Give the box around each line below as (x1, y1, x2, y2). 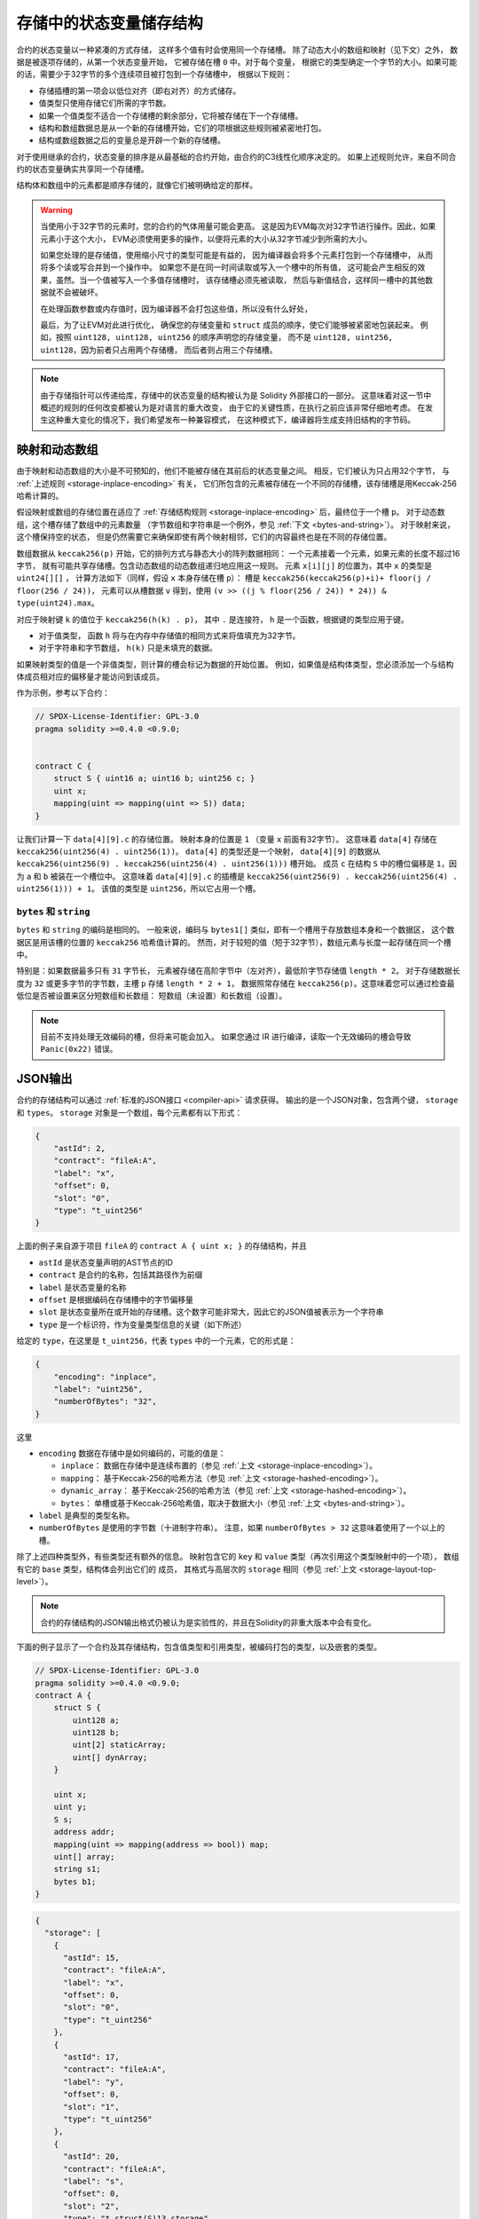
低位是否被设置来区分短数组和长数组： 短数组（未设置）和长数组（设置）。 (16, 991, 287, 1001)
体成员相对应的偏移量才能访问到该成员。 (16, 671, 164, 683)
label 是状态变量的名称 (38, 1282, 128, 1292)
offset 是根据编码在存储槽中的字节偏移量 (38, 1294, 194, 1305)
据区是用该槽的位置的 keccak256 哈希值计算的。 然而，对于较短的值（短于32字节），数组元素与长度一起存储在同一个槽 (16, 936, 452, 947)
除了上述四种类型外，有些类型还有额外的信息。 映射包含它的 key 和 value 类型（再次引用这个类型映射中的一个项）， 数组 (16, 1552, 460, 1562)
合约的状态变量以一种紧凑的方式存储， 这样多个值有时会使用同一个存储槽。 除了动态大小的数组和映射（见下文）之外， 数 (16, 44, 459, 55)
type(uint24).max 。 (16, 597, 99, 608)
